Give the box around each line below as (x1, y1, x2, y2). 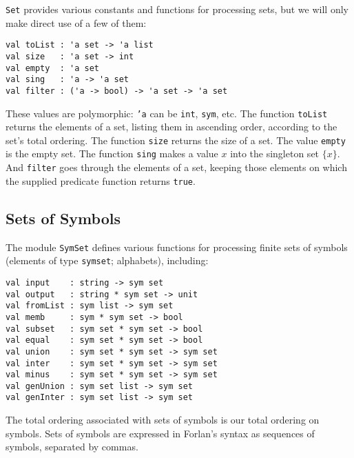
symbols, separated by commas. (6, 439, 138, 454)
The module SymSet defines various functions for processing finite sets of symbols (6, 239, 348, 254)
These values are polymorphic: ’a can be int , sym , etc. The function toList (6, 106, 328, 120)
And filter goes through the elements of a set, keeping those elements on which (6, 160, 347, 175)
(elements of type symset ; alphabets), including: (6, 253, 209, 268)
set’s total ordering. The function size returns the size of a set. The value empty (6, 132, 346, 147)
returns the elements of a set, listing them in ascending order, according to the (6, 119, 337, 134)
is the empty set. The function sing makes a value (6, 146, 218, 161)
